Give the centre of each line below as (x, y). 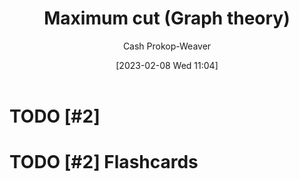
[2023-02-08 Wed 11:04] (167, 65)
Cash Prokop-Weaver (167, 46)
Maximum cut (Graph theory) (167, 18)
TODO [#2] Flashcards (104, 162)
